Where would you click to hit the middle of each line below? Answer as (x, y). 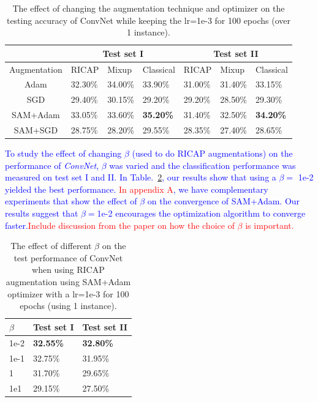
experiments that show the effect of (71, 201)
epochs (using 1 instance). (68, 306)
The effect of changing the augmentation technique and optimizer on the (149, 8)
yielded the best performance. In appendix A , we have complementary (137, 189)
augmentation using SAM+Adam (68, 282)
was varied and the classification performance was (203, 165)
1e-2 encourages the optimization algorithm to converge (201, 213)
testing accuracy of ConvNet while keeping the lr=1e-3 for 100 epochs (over (148, 20)
